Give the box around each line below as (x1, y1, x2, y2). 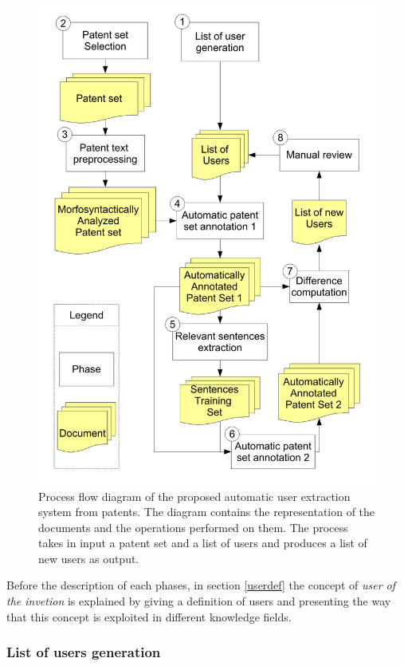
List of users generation (6, 642, 161, 662)
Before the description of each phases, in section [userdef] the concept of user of (6, 577, 396, 593)
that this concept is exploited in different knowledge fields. (6, 608, 292, 625)
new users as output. (38, 550, 139, 566)
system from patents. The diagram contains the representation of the (38, 503, 375, 520)
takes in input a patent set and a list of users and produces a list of (38, 534, 367, 551)
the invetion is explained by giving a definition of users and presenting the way (6, 593, 391, 609)
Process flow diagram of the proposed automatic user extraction (38, 487, 351, 504)
